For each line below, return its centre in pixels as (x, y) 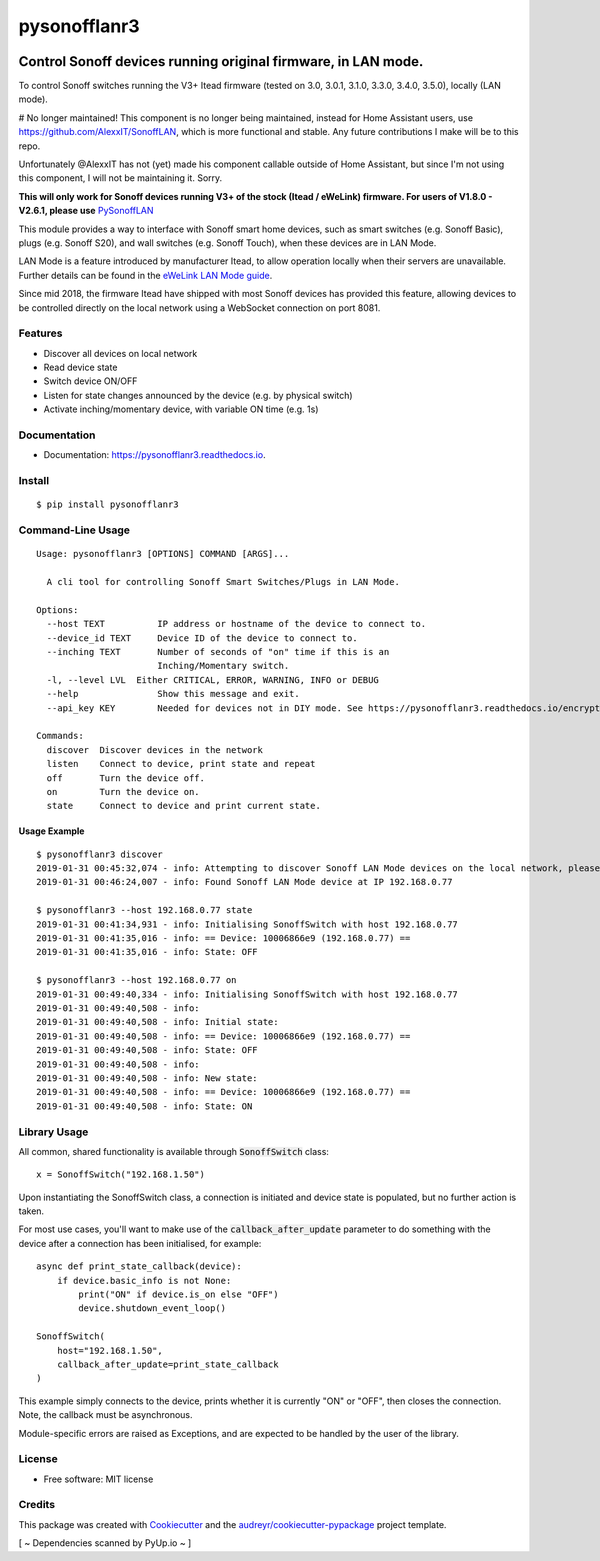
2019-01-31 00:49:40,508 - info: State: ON (144, 1106)
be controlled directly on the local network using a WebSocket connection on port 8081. (199, 307)
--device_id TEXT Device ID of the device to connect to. (202, 638)
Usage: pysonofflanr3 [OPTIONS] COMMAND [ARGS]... (163, 554)
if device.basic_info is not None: (144, 1280)
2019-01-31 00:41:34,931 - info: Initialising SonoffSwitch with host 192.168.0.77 (247, 924)
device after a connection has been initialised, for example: (140, 1243)
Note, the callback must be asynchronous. (106, 1415)
